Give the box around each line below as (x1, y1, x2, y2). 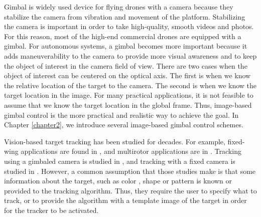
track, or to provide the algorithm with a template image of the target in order (4, 195, 247, 205)
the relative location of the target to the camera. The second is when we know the (4, 80, 257, 90)
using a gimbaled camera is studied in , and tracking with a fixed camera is (4, 155, 235, 166)
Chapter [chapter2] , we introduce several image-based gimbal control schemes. (4, 119, 243, 130)
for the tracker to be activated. (4, 204, 99, 215)
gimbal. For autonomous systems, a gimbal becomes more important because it (4, 41, 247, 51)
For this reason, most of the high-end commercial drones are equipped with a (4, 31, 241, 41)
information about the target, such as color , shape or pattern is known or (4, 175, 232, 186)
